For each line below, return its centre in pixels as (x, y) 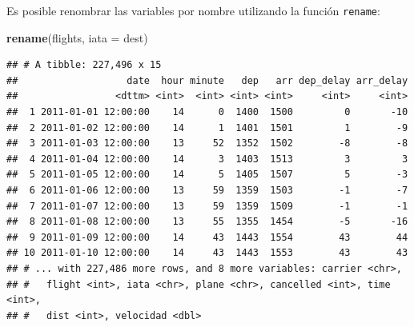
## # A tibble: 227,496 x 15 (84, 65)
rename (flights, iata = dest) (77, 37)
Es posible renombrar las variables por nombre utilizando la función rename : (193, 10)
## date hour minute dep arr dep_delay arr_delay (207, 80)
